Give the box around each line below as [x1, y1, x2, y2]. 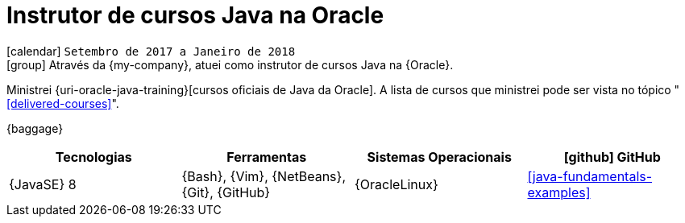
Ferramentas [226, 148, 307, 165]
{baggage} [6, 121, 64, 135]
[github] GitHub [563, 148, 661, 165]
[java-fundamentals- [527, 167, 653, 184]
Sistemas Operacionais [367, 148, 512, 165]
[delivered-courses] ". [6, 96, 119, 110]
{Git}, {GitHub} [181, 184, 271, 200]
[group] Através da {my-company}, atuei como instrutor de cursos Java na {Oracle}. [6, 57, 454, 72]
